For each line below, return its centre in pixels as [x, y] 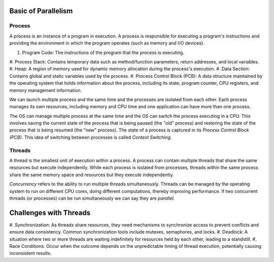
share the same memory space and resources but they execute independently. [92, 175]
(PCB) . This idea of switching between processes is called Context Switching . [91, 137]
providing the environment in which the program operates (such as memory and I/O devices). [107, 43]
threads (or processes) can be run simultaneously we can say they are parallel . [92, 198]
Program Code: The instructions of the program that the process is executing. [103, 52]
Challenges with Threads [50, 212]
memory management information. [46, 90]
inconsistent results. [30, 253]
